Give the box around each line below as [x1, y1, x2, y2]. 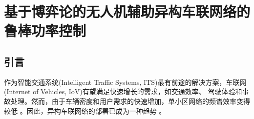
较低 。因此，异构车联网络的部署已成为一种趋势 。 [4, 105, 166, 116]
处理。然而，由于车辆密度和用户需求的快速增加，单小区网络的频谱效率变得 [10, 96, 250, 106]
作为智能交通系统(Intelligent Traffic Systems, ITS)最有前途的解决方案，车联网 [4, 77, 247, 87]
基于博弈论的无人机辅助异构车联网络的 [4, 1, 251, 21]
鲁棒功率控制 [4, 20, 86, 40]
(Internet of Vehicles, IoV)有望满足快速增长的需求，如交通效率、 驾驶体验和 [4, 86, 242, 97]
